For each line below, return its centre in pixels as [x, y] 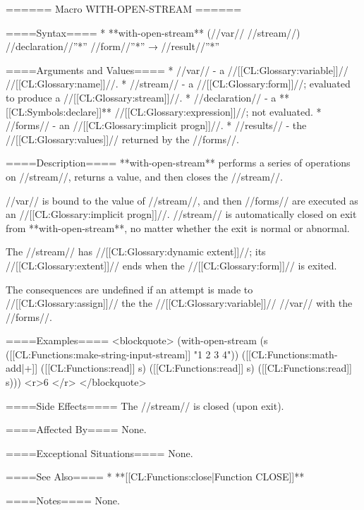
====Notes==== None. [63, 500]
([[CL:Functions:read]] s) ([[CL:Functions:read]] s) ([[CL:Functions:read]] [196, 368]
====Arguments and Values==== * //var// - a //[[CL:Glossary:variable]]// [177, 69]
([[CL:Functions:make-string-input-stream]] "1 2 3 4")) [122, 354]
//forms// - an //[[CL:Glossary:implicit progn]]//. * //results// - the [156, 125]
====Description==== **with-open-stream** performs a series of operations [178, 163]
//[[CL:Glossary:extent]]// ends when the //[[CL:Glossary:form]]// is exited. [171, 265]
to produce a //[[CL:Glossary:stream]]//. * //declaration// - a [141, 97]
